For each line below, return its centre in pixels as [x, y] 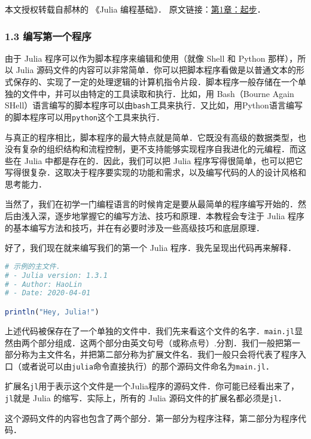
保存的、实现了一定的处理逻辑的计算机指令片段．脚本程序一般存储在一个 [155, 81]
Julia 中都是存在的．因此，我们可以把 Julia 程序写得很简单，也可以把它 [164, 160]
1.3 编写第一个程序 [48, 36]
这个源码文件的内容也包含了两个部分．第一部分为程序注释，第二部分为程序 [151, 418]
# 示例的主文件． [34, 266]
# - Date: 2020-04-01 [48, 293]
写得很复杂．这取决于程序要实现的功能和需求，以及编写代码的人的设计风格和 [155, 172]
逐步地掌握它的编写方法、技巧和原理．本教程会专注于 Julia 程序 [180, 216]
